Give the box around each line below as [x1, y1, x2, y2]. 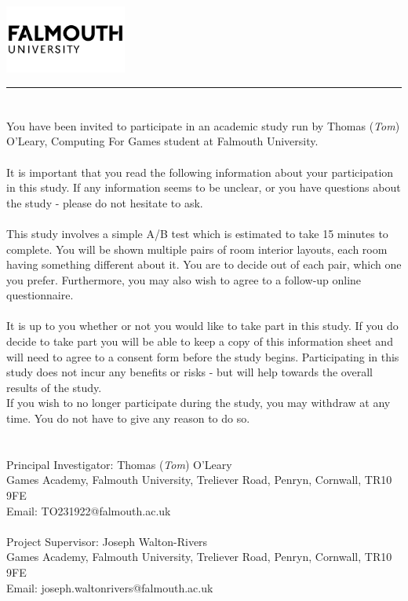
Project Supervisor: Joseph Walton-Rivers [6, 533, 208, 549]
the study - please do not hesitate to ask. [6, 194, 203, 211]
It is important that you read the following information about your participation [6, 163, 394, 180]
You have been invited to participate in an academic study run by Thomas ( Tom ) [6, 117, 400, 134]
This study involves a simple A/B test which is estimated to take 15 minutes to [6, 225, 388, 241]
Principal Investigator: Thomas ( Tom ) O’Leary [6, 456, 232, 472]
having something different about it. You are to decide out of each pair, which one [6, 256, 402, 273]
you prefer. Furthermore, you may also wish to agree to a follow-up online [6, 271, 362, 288]
